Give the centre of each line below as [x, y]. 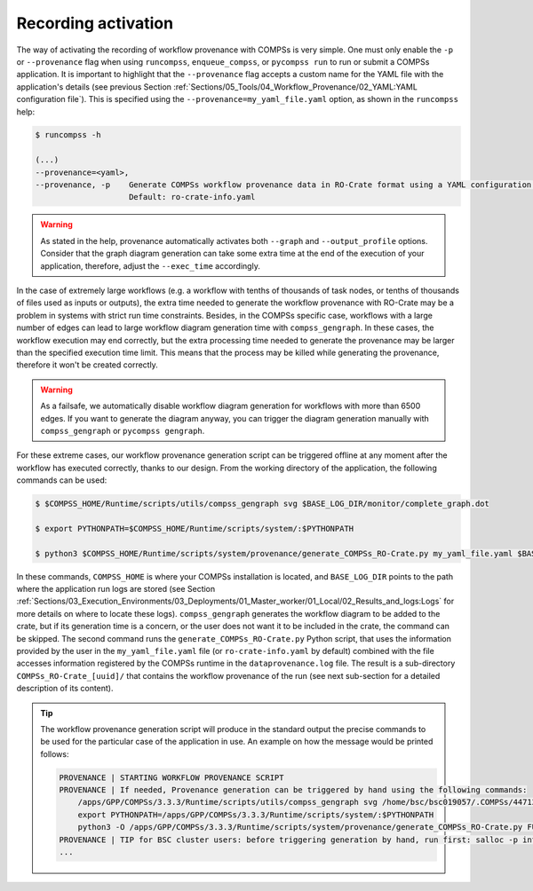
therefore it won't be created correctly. [88, 365]
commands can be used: [62, 480]
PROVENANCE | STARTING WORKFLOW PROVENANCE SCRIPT [171, 777]
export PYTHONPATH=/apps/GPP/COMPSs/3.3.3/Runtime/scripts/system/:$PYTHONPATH [256, 815]
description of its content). [65, 689]
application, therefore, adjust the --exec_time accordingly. [151, 265]
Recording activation [95, 23]
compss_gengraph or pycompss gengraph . [123, 430]
